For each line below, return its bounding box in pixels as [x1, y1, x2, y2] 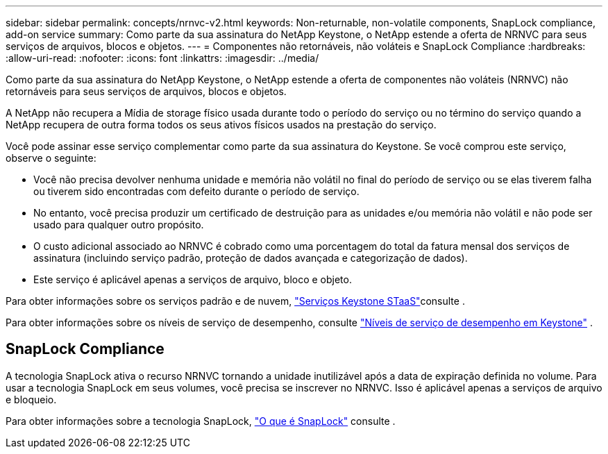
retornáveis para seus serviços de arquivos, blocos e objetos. [6, 85, 287, 97]
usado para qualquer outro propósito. [33, 219, 204, 230]
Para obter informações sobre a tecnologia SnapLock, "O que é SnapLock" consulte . [6, 414, 396, 427]
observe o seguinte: [6, 152, 96, 164]
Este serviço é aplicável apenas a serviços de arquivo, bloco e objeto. [33, 274, 352, 285]
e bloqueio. [6, 393, 57, 405]
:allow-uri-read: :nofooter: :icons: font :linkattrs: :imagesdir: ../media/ [6, 52, 319, 64]
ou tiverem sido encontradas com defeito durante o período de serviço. [33, 185, 360, 197]
